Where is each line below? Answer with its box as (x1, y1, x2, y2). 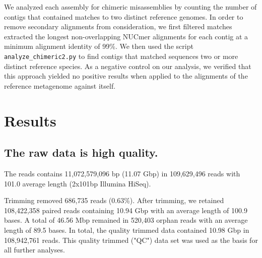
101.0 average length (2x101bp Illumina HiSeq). (4, 178, 151, 188)
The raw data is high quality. (4, 145, 158, 160)
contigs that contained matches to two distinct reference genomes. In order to (4, 11, 243, 22)
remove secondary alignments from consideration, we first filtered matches (4, 21, 232, 32)
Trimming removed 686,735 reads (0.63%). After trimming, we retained (4, 195, 224, 206)
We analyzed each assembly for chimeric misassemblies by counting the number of (4, 2, 257, 12)
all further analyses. (4, 244, 65, 255)
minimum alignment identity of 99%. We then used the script (4, 41, 193, 51)
